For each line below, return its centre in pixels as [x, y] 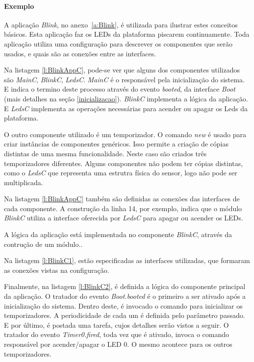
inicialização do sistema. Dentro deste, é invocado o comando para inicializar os [123, 305]
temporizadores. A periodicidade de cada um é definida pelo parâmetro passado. [125, 315]
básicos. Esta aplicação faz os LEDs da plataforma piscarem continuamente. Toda [127, 34]
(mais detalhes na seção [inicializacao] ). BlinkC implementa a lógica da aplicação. [126, 98]
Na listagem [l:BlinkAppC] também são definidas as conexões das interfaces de [122, 199]
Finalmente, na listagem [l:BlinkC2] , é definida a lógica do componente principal [125, 286]
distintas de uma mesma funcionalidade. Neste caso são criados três [105, 153]
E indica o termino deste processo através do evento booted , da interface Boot [120, 89]
